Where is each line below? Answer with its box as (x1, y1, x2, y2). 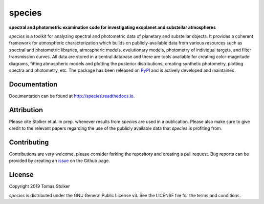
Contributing (9, 138, 49, 146)
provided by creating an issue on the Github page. (9, 158, 110, 163)
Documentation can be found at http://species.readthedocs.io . (9, 93, 135, 99)
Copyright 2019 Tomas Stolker (9, 184, 70, 189)
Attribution (9, 105, 44, 114)
